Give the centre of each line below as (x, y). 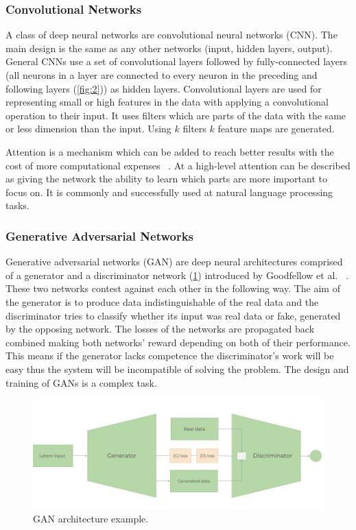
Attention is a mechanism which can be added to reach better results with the (170, 151)
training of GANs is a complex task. (81, 382)
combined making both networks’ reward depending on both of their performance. (178, 342)
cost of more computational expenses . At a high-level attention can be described (178, 165)
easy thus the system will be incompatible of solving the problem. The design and (177, 369)
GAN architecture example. (91, 519)
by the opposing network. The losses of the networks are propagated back (160, 329)
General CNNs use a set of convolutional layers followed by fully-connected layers (176, 61)
